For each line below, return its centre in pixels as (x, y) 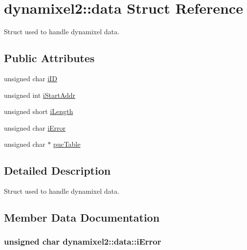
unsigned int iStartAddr (40, 95)
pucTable (67, 144)
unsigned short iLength (39, 111)
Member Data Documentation (82, 217)
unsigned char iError (35, 127)
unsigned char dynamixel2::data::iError (83, 241)
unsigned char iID (31, 78)
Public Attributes (49, 58)
